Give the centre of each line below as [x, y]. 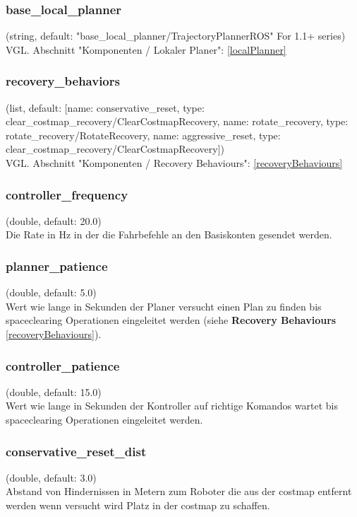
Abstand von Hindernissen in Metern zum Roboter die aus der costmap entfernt [179, 491]
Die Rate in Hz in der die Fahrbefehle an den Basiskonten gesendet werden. [169, 234]
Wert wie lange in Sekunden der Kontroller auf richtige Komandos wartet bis [172, 406]
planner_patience [57, 266]
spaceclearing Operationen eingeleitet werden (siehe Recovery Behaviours [171, 320]
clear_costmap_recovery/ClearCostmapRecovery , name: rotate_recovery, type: [177, 121]
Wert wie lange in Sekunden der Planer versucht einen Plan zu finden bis [164, 306]
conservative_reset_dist [76, 451]
